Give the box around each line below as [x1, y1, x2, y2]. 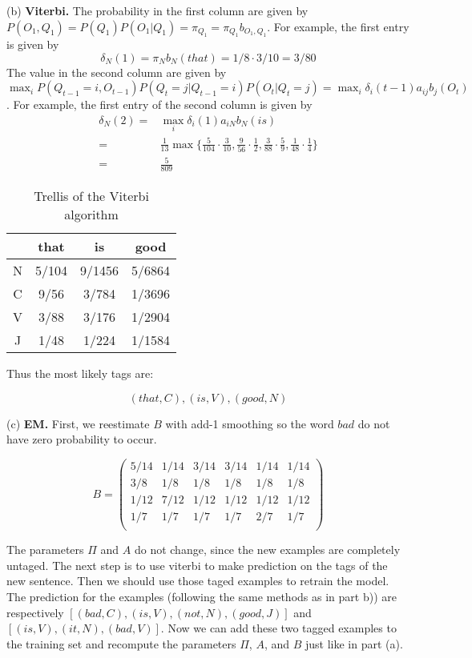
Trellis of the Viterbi [34, 187, 149, 206]
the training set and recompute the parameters [6, 635, 236, 652]
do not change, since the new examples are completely [134, 541, 401, 558]
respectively [6, 604, 64, 620]
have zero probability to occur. [6, 431, 157, 447]
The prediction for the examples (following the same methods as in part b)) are [6, 588, 397, 605]
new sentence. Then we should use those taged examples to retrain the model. [6, 572, 389, 589]
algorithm [64, 205, 119, 224]
